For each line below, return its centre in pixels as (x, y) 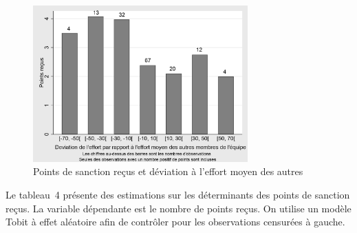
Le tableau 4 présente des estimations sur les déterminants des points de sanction (178, 194)
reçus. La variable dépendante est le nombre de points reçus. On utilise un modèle (178, 208)
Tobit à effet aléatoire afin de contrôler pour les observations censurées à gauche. (175, 222)
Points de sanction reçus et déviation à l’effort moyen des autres (168, 171)
